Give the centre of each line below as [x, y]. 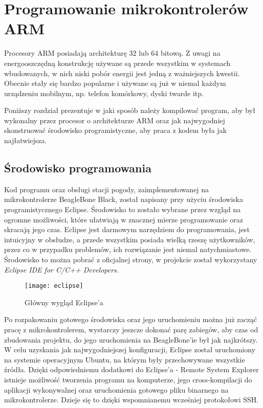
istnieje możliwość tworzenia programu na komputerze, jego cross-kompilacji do [128, 380]
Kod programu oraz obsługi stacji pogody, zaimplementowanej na [107, 189]
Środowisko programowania [78, 168]
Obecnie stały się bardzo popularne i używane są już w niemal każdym [115, 83]
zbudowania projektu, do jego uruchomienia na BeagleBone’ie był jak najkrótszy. [131, 339]
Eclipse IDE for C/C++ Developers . [61, 269]
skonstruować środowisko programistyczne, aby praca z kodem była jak [115, 130]
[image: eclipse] [54, 286]
